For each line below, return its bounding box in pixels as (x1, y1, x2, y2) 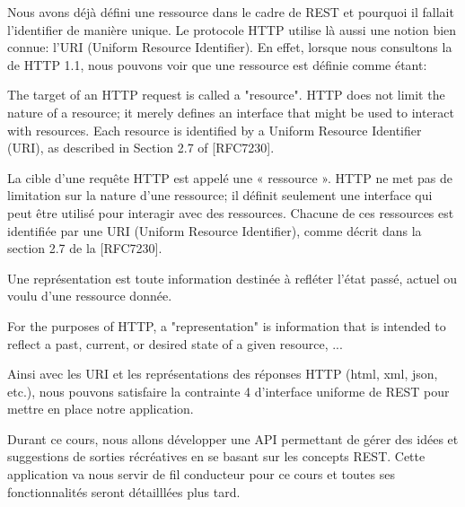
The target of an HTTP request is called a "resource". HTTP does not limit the (7, 85, 445, 104)
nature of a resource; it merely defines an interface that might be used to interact (7, 102, 454, 121)
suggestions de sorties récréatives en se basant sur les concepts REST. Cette (7, 447, 426, 466)
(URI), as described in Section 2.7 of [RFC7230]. (7, 138, 275, 157)
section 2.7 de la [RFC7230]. (7, 239, 162, 258)
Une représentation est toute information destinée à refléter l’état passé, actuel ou (7, 268, 458, 287)
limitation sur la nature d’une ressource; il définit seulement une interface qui (7, 186, 433, 205)
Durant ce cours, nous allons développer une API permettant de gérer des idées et (7, 429, 459, 448)
